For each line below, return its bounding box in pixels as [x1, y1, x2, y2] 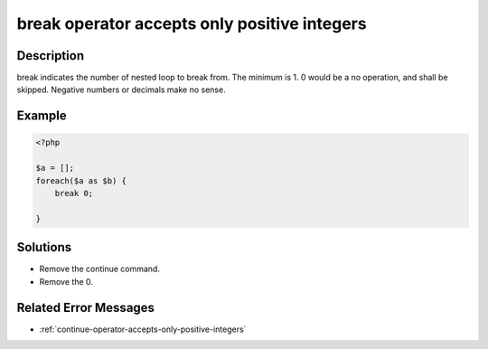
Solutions [16, 240, 72, 255]
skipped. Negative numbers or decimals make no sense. [16, 84, 226, 95]
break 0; [54, 188, 94, 199]
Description [16, 48, 85, 63]
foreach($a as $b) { [35, 175, 127, 185]
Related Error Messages [16, 299, 155, 316]
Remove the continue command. [39, 263, 160, 275]
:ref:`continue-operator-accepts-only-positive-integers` [39, 324, 247, 335]
